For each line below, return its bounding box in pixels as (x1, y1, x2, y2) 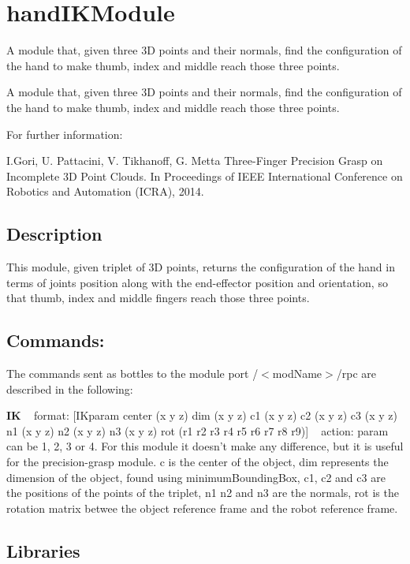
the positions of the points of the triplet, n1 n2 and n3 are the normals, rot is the (6, 484, 399, 501)
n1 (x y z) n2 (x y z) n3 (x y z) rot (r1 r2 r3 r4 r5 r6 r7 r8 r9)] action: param (6, 422, 389, 439)
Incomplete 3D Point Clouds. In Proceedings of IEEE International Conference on (6, 167, 403, 184)
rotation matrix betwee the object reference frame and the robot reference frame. (6, 499, 398, 516)
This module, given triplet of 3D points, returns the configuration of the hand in (6, 259, 395, 275)
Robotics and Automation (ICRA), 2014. (6, 183, 204, 200)
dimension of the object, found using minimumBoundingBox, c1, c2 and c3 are (6, 469, 386, 485)
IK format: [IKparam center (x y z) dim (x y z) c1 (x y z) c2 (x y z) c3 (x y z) (6, 407, 397, 424)
